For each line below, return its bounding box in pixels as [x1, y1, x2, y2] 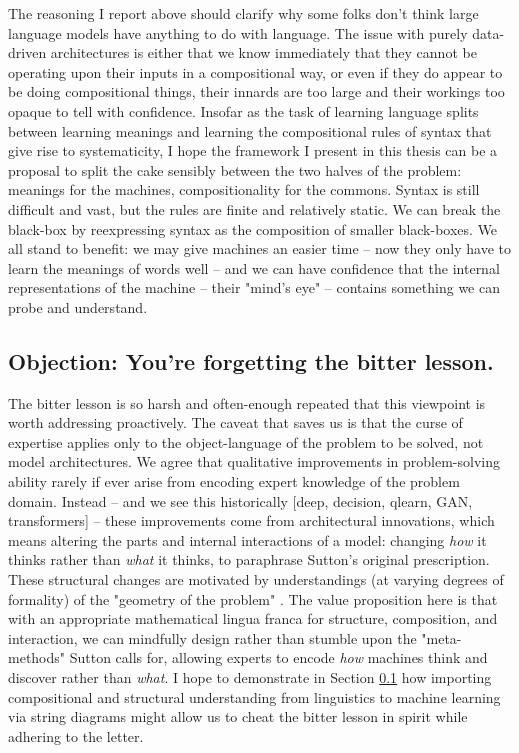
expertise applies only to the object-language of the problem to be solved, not [8, 431, 484, 452]
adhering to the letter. [8, 725, 144, 746]
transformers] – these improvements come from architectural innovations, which [8, 510, 495, 531]
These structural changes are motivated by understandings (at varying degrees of [8, 569, 504, 590]
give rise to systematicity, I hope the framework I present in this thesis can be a [8, 140, 498, 161]
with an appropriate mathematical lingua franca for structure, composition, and [8, 608, 498, 629]
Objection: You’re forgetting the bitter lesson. [8, 345, 494, 376]
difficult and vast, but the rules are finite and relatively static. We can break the [8, 198, 501, 219]
